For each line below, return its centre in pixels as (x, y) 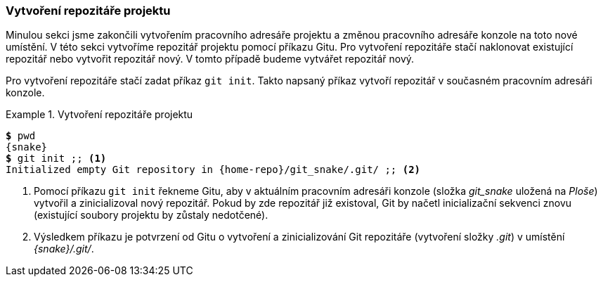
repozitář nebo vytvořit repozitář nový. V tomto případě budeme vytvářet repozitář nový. (210, 59)
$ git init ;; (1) (56, 159)
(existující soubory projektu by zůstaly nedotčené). (151, 215)
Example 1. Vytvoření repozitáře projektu (99, 115)
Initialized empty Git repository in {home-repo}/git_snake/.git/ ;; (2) (213, 170)
